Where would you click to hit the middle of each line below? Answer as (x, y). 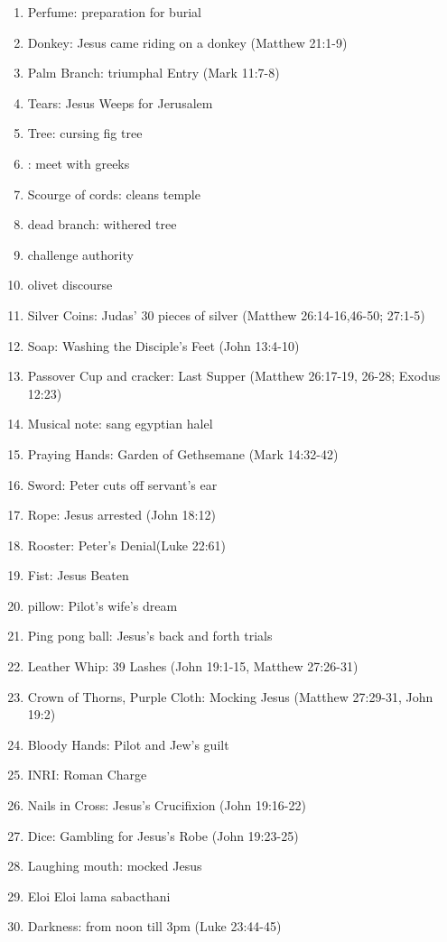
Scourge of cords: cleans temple (114, 194)
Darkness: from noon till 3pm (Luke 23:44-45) (154, 926)
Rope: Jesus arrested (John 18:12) (121, 515)
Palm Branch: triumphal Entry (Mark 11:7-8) (154, 73)
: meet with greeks (79, 163)
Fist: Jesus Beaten (78, 575)
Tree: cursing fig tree (85, 133)
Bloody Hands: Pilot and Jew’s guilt (128, 744)
